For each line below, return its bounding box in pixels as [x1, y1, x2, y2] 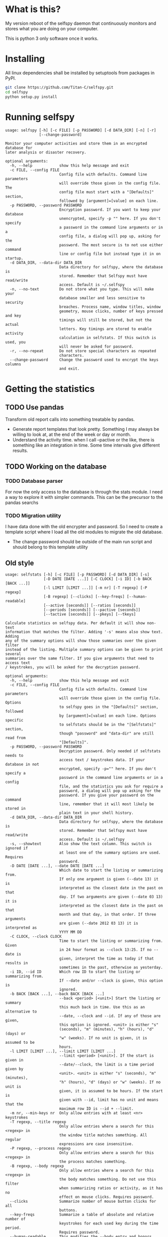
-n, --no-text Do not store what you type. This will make [10, 287, 154, 292]
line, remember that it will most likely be [59, 802, 154, 807]
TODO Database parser [5, 477, 63, 484]
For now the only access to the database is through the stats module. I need [5, 489, 163, 495]
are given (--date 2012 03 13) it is [59, 921, 138, 926]
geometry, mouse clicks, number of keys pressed [59, 309, 163, 314]
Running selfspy [5, 111, 75, 123]
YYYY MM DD [59, 930, 82, 935]
